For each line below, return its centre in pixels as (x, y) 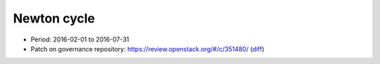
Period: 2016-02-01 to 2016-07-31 (80, 39)
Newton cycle (54, 18)
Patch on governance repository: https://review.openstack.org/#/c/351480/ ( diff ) (147, 49)
